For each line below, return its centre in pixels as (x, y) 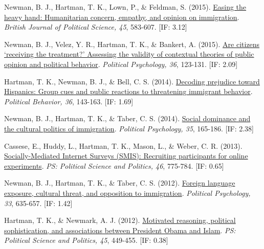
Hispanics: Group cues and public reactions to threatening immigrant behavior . (128, 91)
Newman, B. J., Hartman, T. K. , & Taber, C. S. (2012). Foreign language (120, 183)
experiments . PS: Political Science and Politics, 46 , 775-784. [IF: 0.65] (114, 165)
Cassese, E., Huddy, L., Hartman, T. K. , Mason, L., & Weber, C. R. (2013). (123, 145)
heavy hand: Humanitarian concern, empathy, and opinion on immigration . (122, 17)
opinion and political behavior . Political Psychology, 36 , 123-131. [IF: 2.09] (121, 64)
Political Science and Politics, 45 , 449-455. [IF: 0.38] (86, 240)
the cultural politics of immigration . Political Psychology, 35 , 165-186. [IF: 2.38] (129, 128)
